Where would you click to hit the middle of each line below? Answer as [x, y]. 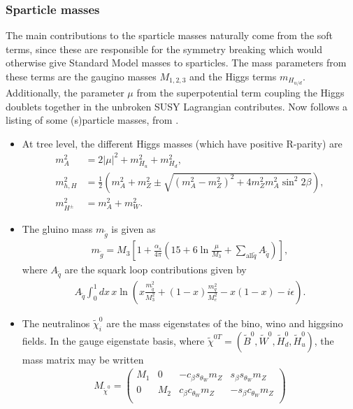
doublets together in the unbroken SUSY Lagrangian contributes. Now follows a [177, 106]
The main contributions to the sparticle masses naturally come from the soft [170, 35]
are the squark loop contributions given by [156, 270]
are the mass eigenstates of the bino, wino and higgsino [225, 323]
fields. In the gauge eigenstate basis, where [113, 340]
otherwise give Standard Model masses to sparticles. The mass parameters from [176, 63]
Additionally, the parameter [65, 93]
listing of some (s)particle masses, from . [92, 120]
